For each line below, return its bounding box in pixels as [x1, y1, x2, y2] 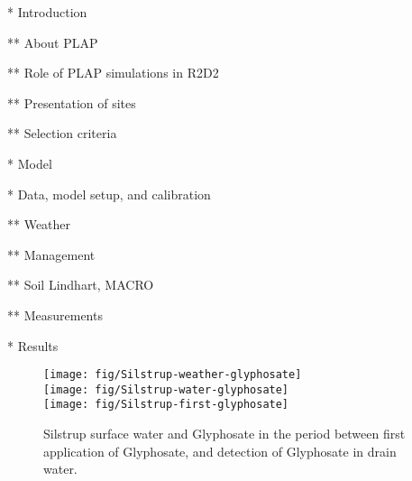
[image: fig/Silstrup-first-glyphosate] [43, 398, 289, 412]
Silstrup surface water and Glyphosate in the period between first [43, 424, 406, 443]
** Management [7, 245, 96, 264]
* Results [7, 336, 59, 355]
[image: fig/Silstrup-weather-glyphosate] [43, 368, 302, 382]
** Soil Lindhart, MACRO [7, 275, 154, 294]
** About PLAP [7, 32, 98, 51]
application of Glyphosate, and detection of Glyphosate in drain [43, 441, 397, 460]
